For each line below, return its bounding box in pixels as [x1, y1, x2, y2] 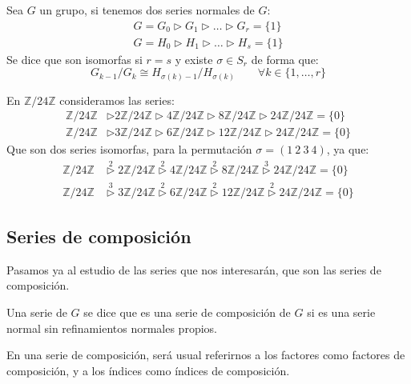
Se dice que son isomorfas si [6, 50, 143, 67]
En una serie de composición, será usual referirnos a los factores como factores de [6, 346, 405, 363]
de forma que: [251, 50, 319, 67]
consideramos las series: [59, 91, 175, 108]
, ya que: [326, 141, 369, 158]
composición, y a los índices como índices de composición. [6, 362, 290, 378]
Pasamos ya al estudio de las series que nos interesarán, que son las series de [6, 261, 381, 278]
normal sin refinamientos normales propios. [6, 319, 217, 336]
